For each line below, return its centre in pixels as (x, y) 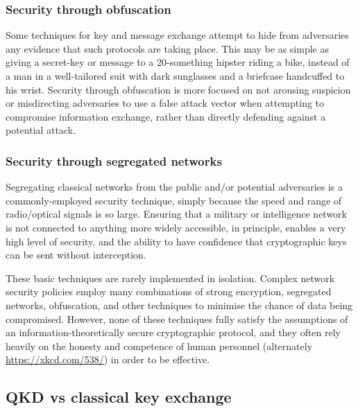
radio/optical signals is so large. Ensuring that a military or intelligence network (176, 214)
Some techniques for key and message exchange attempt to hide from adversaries (177, 35)
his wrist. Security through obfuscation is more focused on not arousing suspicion (178, 89)
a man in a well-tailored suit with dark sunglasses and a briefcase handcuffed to (175, 76)
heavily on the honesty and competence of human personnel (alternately (159, 346)
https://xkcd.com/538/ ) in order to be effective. (108, 359)
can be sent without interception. (76, 255)
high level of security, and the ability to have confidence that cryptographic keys (176, 241)
